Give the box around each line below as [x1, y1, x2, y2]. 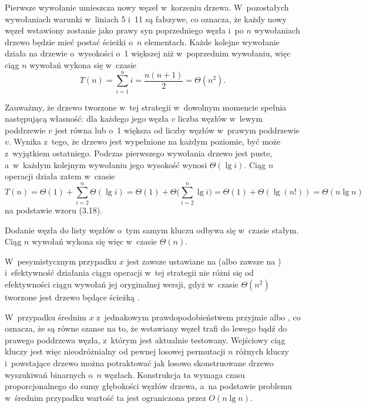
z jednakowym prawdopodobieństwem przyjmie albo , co [96, 310, 301, 323]
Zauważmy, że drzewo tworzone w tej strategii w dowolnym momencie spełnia [5, 101, 287, 113]
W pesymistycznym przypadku [5, 255, 117, 267]
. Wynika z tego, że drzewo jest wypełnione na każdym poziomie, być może [8, 135, 281, 148]
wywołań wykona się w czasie [29, 58, 137, 71]
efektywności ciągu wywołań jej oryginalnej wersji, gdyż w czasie [5, 277, 239, 290]
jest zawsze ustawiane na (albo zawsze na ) [126, 255, 281, 267]
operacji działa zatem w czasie [5, 170, 115, 182]
